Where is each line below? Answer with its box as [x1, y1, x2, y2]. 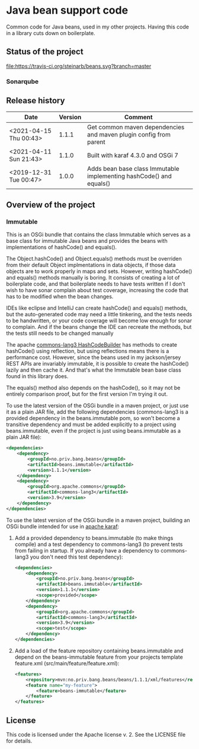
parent [86, 138, 105, 146]
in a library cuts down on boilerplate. [6, 29, 96, 36]
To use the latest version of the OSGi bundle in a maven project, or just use [6, 402, 189, 410]
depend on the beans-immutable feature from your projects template [14, 653, 184, 661]
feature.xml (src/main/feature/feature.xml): [14, 659, 120, 667]
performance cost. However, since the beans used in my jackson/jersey [6, 354, 181, 361]
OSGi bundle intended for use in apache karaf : [6, 523, 120, 530]
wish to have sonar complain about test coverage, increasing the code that [6, 287, 188, 294]
